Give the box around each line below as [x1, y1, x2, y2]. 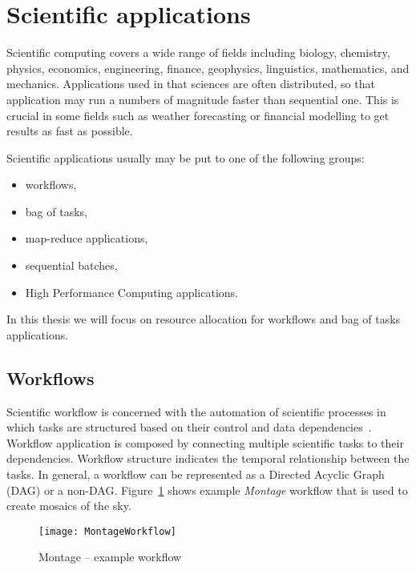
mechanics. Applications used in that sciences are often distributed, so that [6, 75, 375, 92]
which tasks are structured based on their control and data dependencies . [6, 419, 372, 436]
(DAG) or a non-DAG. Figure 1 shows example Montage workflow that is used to [6, 481, 408, 498]
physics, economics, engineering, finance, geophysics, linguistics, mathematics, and [6, 59, 410, 76]
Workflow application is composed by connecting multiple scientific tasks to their [6, 434, 404, 451]
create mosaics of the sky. [6, 497, 131, 514]
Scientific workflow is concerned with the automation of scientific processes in [6, 403, 386, 419]
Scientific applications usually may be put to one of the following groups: [6, 149, 365, 166]
